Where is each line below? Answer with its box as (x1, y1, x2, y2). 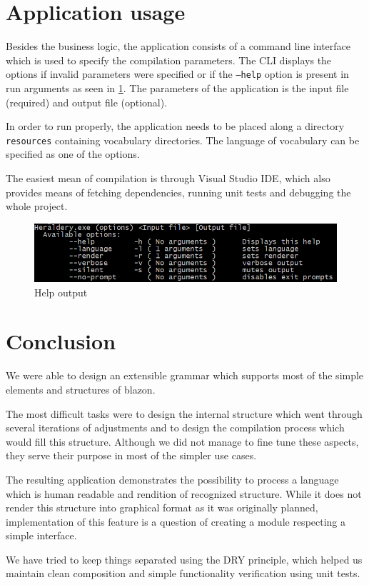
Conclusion (6, 326, 116, 356)
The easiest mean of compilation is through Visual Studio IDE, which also (6, 171, 330, 185)
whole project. (6, 199, 68, 214)
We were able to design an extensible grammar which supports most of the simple (6, 368, 364, 383)
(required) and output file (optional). (6, 94, 168, 109)
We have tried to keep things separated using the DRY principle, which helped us (6, 551, 363, 566)
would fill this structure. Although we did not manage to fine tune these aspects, (6, 434, 359, 449)
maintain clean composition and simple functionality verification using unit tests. (6, 566, 360, 581)
